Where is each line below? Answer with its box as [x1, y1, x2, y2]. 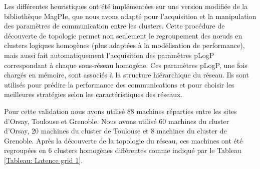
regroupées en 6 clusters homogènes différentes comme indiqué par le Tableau [4, 145, 241, 155]
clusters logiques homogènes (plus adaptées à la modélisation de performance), [4, 40, 245, 50]
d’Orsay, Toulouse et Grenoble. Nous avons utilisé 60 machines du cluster [4, 115, 229, 126]
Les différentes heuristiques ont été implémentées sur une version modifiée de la [4, 1, 248, 11]
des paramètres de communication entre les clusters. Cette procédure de [4, 20, 225, 31]
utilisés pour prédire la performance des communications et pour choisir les [4, 79, 234, 89]
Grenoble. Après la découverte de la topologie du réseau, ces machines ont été [4, 135, 243, 145]
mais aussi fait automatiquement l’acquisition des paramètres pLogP [4, 49, 214, 60]
